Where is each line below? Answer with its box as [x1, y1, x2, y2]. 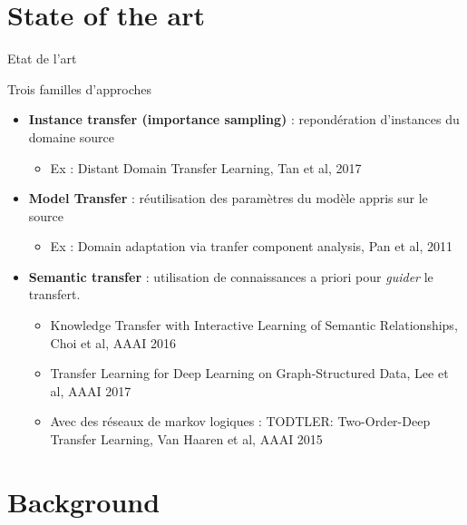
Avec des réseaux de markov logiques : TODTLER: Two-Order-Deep [50, 412, 431, 431]
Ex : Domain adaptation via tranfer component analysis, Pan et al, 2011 [50, 237, 452, 256]
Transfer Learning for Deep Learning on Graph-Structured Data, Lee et [50, 364, 449, 383]
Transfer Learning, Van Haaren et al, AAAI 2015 [50, 430, 323, 449]
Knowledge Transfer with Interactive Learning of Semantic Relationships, [50, 316, 458, 335]
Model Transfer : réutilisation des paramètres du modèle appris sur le [28, 189, 428, 208]
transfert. [28, 285, 81, 304]
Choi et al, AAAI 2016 [50, 333, 177, 352]
